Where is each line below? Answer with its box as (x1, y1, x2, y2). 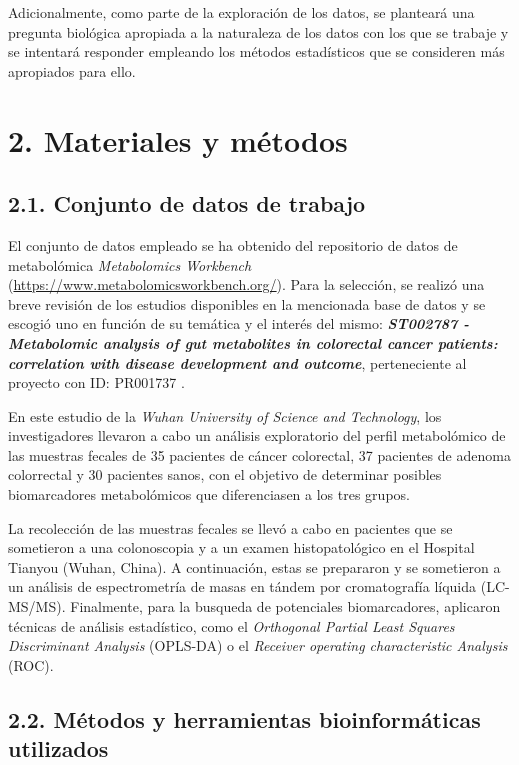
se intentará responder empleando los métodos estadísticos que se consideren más (8, 41, 505, 62)
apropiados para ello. (8, 60, 136, 81)
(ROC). (8, 654, 54, 675)
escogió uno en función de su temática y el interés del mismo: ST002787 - (8, 313, 469, 334)
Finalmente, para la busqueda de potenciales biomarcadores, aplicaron (70, 596, 501, 617)
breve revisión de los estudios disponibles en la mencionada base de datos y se (8, 293, 486, 314)
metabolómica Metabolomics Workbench (8, 254, 252, 275)
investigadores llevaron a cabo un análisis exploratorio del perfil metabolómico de (8, 425, 506, 446)
